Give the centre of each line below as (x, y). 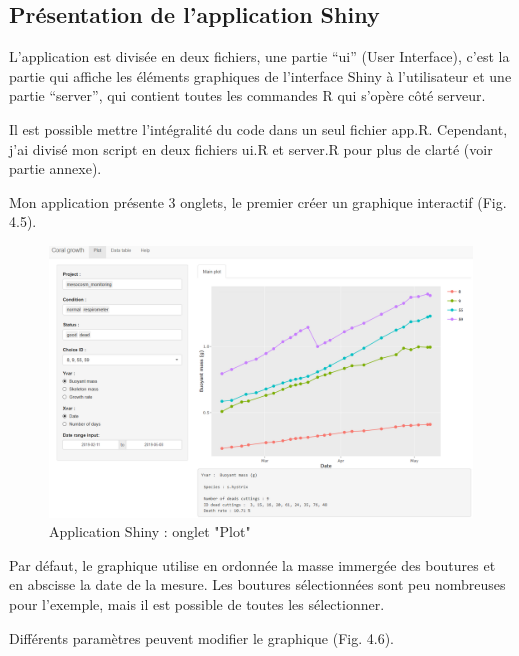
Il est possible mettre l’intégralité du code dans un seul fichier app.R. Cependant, (258, 128)
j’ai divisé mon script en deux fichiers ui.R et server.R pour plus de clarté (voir (251, 148)
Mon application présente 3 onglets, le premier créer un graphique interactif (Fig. (258, 201)
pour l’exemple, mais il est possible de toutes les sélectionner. (197, 603)
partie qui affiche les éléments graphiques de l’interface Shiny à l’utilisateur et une (260, 75)
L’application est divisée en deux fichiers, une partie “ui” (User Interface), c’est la (259, 56)
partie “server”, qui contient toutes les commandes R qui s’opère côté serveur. (247, 95)
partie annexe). (55, 168)
